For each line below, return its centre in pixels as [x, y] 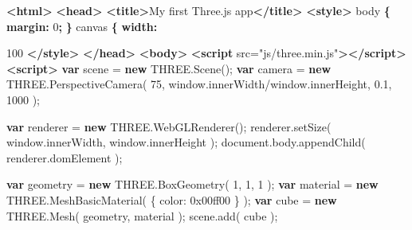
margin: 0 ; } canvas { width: [82, 26]
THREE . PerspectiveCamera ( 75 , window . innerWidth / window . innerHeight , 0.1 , [199, 84]
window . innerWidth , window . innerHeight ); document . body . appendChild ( [186, 142]
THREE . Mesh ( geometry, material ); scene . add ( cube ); [142, 215]
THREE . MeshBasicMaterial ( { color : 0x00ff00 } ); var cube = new [172, 199]
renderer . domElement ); [65, 157]
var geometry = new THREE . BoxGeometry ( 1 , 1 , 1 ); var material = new [192, 184]
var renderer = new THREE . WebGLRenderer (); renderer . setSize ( [169, 126]
